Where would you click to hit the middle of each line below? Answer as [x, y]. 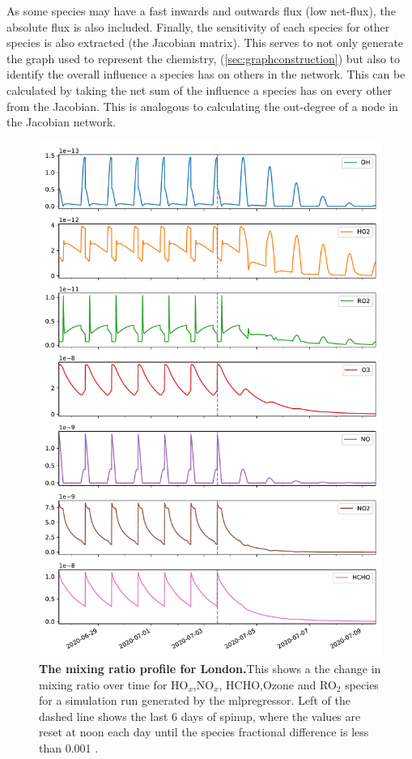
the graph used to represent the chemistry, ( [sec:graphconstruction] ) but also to [204, 58]
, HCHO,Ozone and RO [278, 684]
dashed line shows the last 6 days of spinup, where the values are [200, 716]
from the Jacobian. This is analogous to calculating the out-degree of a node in [202, 106]
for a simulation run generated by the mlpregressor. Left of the [195, 700]
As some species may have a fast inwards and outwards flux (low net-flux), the [201, 11]
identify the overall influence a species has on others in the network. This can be [206, 74]
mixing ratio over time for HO [114, 684]
